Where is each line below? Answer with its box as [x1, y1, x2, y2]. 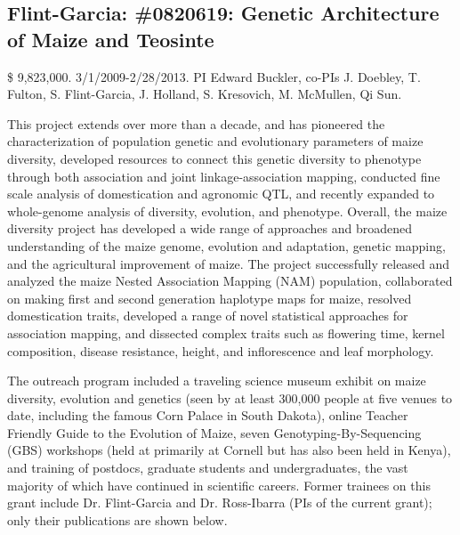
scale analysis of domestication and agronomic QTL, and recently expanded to [7, 184, 435, 203]
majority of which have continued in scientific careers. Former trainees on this [7, 475, 431, 494]
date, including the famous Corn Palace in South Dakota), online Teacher [7, 406, 408, 425]
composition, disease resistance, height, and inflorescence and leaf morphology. [7, 341, 434, 360]
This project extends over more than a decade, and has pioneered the [7, 114, 385, 133]
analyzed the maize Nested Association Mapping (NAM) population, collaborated [7, 272, 453, 290]
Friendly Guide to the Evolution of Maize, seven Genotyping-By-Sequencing [7, 423, 422, 442]
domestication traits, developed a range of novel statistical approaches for [7, 306, 408, 325]
